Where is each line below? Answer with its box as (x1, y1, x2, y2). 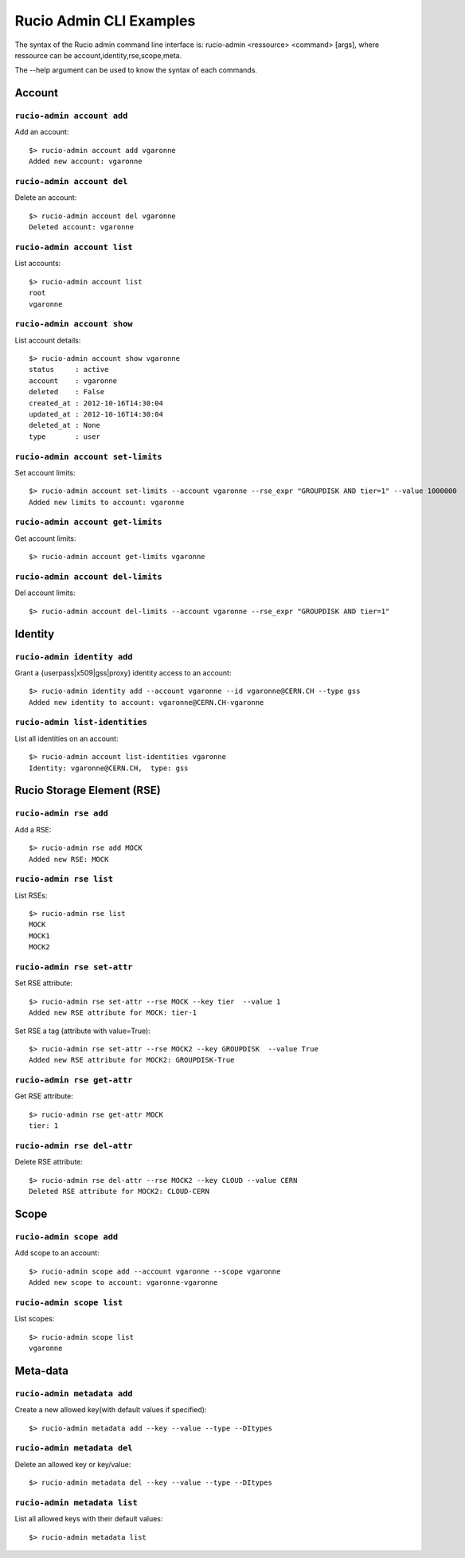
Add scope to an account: (14, 1248, 100, 1258)
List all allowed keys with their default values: (14, 1514, 163, 1524)
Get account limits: (14, 534, 76, 543)
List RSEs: (14, 891, 48, 900)
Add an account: (14, 127, 69, 137)
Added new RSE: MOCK (29, 855, 109, 863)
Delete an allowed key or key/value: (14, 1459, 131, 1469)
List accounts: (14, 259, 61, 268)
